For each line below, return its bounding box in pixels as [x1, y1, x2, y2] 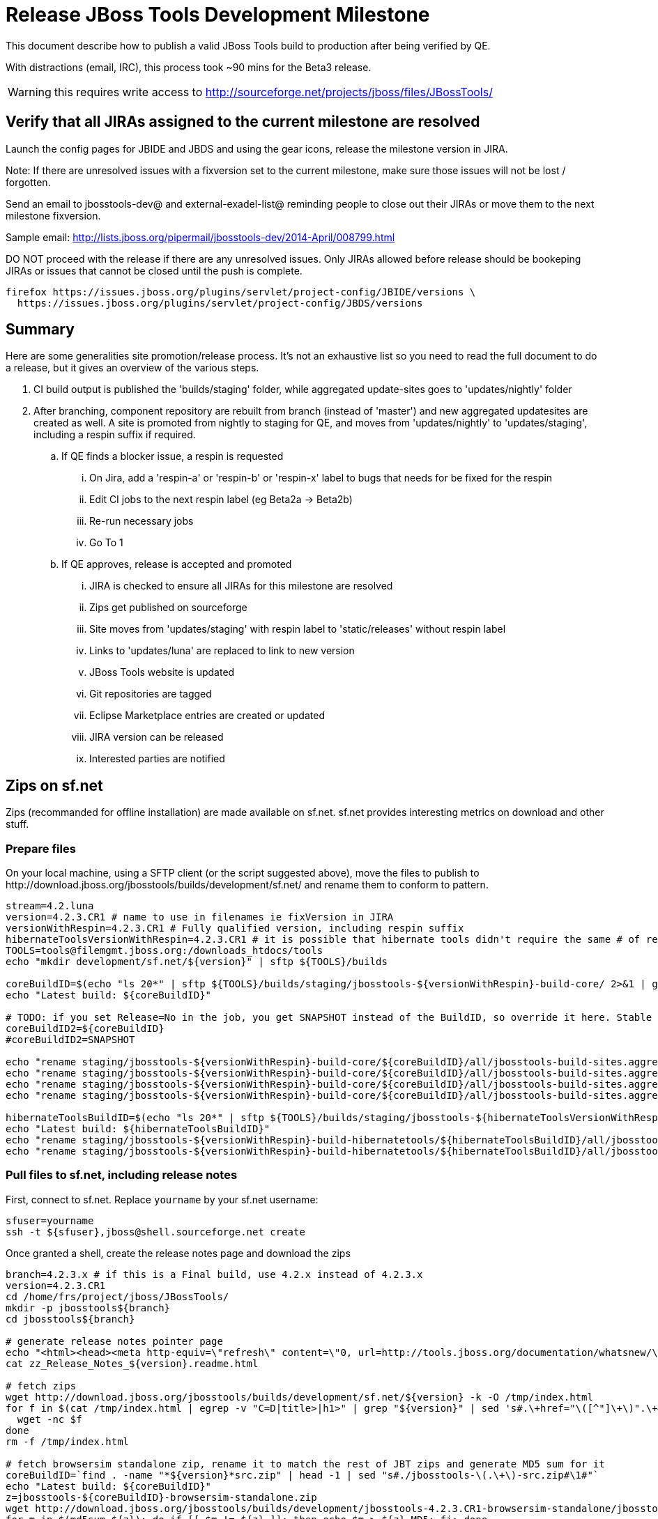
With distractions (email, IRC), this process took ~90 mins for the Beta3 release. [6, 61, 372, 73]
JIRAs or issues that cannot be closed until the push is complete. [6, 264, 303, 277]
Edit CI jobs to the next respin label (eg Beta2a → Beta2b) [89, 493, 353, 506]
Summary [6, 321, 75, 339]
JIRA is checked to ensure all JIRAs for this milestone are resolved [89, 580, 393, 592]
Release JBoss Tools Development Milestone [6, 3, 430, 26]
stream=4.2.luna [6, 900, 94, 912]
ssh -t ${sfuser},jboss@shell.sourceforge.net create [6, 1226, 305, 1237]
